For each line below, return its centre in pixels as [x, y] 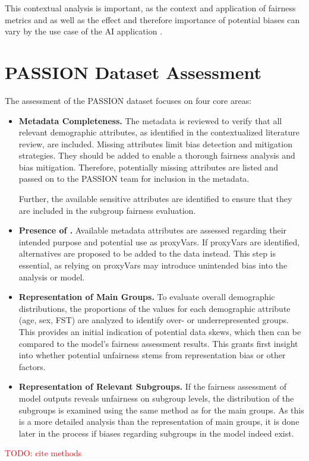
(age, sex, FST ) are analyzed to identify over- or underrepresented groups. [154, 320]
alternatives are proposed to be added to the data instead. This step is [147, 253]
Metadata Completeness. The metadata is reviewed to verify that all [150, 120]
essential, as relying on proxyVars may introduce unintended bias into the [153, 265]
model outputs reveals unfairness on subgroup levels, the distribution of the [156, 398]
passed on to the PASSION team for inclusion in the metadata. [134, 179]
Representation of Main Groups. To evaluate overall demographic [147, 297]
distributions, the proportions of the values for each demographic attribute [154, 308]
